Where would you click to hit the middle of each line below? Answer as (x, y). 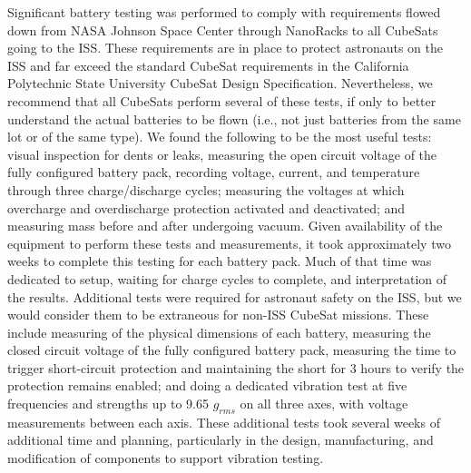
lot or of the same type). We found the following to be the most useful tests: (220, 137)
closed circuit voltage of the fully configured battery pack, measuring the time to (232, 350)
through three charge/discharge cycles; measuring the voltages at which (206, 189)
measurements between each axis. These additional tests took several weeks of (224, 422)
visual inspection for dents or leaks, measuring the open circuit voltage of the (222, 154)
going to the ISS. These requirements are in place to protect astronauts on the (225, 48)
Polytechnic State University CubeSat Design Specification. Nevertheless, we (220, 83)
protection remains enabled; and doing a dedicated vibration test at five (207, 385)
